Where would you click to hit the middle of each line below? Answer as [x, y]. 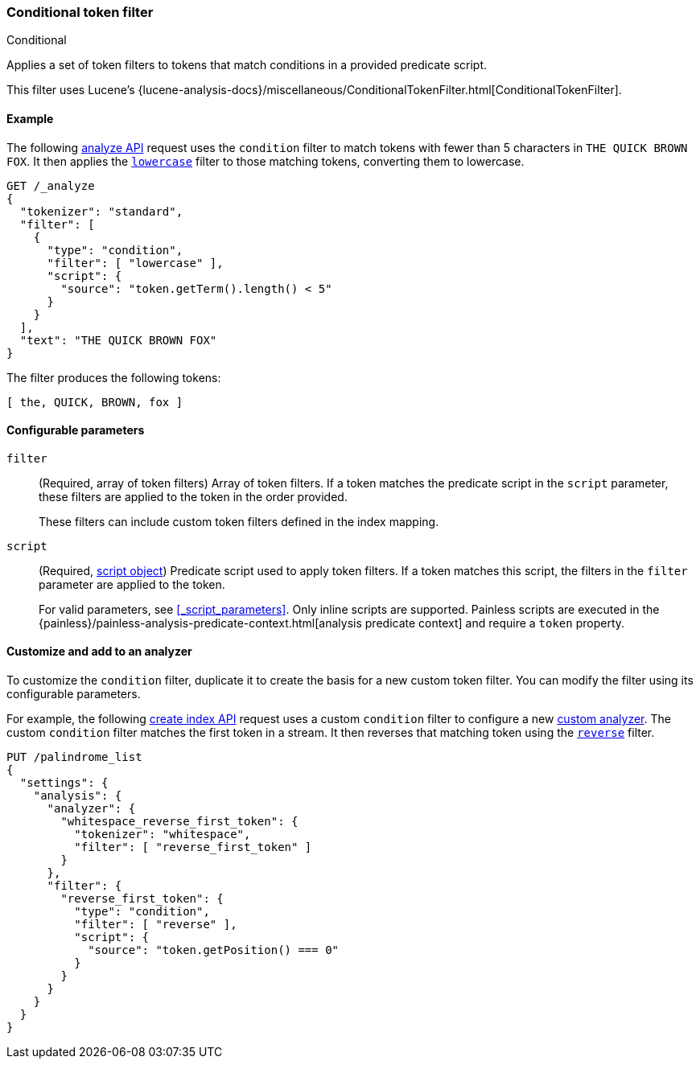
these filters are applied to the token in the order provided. [193, 496]
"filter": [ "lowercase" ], [135, 263]
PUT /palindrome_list [74, 757]
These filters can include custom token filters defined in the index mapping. [239, 521]
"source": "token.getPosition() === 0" [214, 950]
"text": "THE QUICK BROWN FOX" [118, 340]
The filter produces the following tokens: [114, 377]
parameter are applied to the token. [132, 584]
